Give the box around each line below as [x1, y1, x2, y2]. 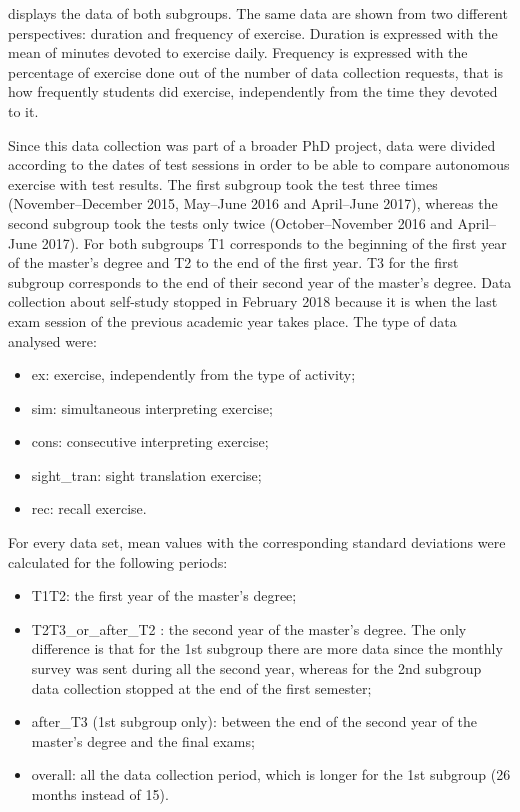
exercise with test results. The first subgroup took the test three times [8, 173, 438, 194]
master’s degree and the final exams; [31, 730, 255, 751]
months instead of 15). [31, 784, 169, 804]
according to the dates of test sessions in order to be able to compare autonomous [8, 154, 510, 175]
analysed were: [8, 330, 97, 351]
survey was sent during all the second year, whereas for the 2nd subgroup [31, 658, 482, 679]
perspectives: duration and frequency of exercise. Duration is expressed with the [8, 22, 498, 43]
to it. [8, 100, 39, 121]
